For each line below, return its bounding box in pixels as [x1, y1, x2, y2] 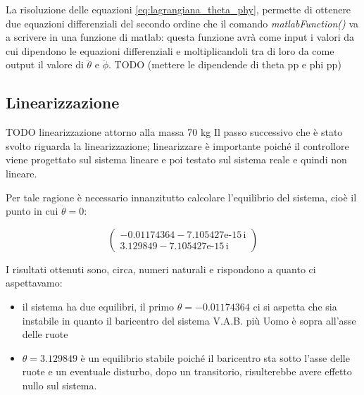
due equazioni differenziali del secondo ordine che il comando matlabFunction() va [6, 15, 359, 30]
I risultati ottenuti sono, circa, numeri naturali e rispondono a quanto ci [6, 261, 316, 276]
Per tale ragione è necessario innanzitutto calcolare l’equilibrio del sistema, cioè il [6, 189, 357, 204]
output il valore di [6, 57, 84, 72]
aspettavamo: [6, 275, 63, 290]
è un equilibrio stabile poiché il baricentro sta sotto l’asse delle [80, 350, 350, 365]
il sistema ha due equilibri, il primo [22, 299, 175, 313]
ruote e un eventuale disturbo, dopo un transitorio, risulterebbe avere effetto [22, 364, 352, 379]
